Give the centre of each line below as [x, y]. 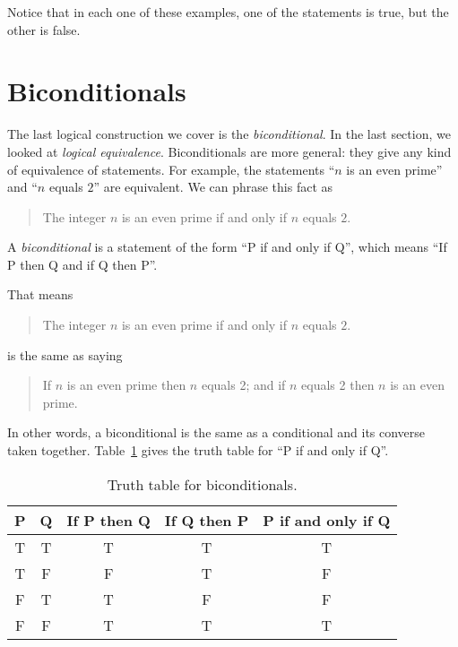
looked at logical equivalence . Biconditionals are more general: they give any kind [229, 151]
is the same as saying [65, 354]
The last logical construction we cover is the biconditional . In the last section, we [229, 134]
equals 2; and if [243, 385]
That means [40, 294]
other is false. [44, 29]
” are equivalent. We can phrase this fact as [213, 187]
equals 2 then [338, 385]
